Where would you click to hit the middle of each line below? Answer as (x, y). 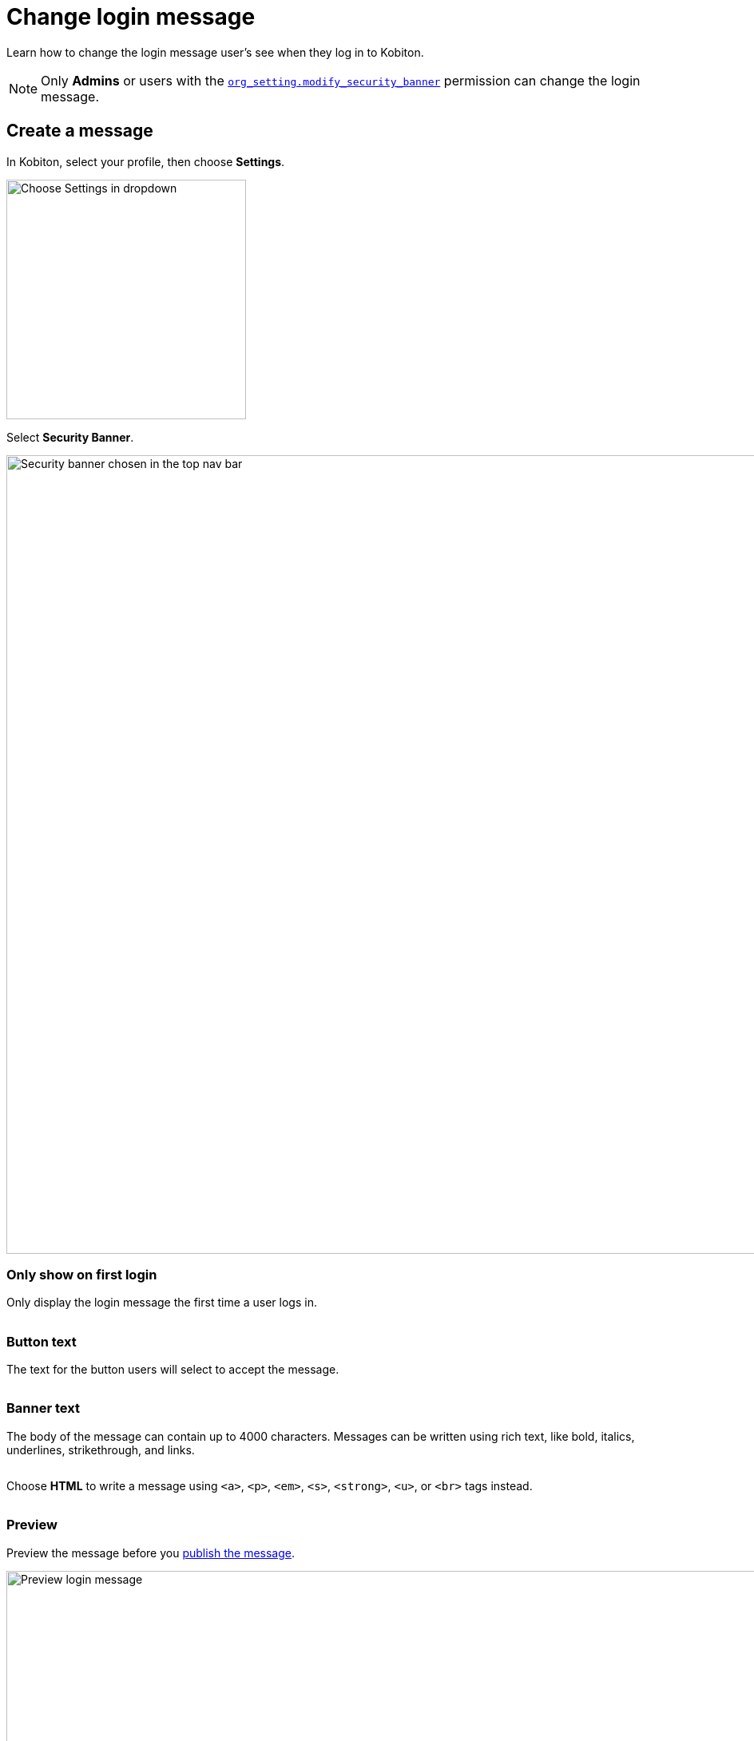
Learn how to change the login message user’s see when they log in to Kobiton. (215, 52)
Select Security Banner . (70, 437)
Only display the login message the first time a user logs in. (162, 1303)
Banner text (43, 1408)
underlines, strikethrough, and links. (101, 1450)
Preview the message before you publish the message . (151, 1553)
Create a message (80, 131)
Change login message (131, 17)
